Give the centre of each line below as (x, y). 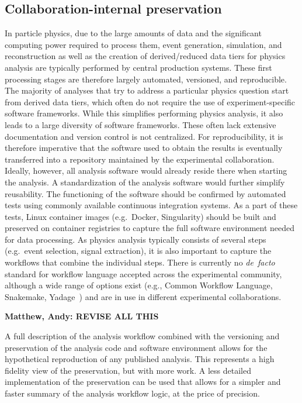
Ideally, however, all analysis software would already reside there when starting (146, 170)
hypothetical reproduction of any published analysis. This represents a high (140, 359)
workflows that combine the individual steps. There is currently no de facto (140, 262)
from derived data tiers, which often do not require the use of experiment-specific (150, 101)
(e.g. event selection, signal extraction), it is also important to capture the (138, 251)
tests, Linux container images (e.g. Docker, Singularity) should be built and (140, 216)
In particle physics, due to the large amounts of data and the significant (133, 33)
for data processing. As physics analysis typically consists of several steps (136, 239)
